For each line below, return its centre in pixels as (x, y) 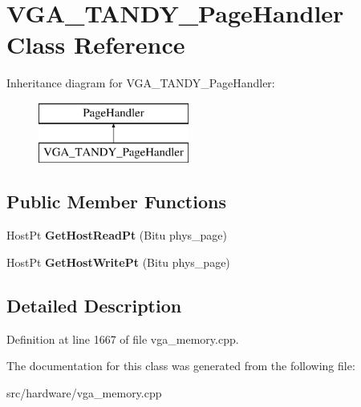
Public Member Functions (116, 201)
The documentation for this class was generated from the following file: (181, 366)
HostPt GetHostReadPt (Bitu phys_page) (117, 235)
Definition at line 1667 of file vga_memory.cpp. (123, 338)
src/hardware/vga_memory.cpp (84, 392)
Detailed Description (94, 305)
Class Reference (96, 44)
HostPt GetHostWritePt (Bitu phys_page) (118, 262)
